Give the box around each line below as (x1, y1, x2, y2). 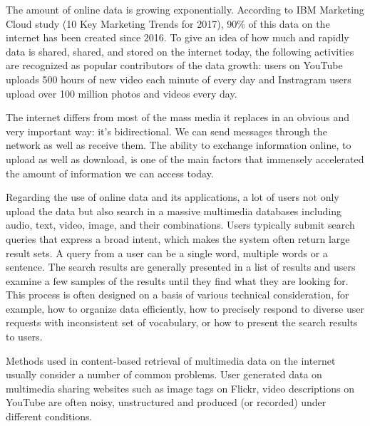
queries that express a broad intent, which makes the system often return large (6, 231, 350, 246)
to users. (6, 329, 43, 344)
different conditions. (6, 409, 93, 424)
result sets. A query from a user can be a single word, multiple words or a (6, 245, 328, 260)
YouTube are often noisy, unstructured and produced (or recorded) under (6, 395, 327, 410)
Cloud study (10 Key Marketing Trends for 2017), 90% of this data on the (6, 16, 330, 31)
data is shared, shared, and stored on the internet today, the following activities (6, 43, 354, 58)
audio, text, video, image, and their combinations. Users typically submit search (6, 217, 355, 232)
